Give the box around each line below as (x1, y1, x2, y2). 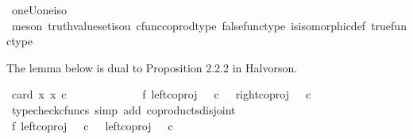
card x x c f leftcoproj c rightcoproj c (11, 86, 311, 102)
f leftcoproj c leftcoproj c (11, 117, 173, 133)
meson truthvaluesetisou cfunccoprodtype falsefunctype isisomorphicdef (11, 17, 366, 33)
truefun (371, 17, 407, 33)
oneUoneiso (11, 2, 67, 17)
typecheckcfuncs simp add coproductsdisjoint (11, 101, 236, 118)
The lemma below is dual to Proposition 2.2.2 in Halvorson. (6, 59, 298, 75)
